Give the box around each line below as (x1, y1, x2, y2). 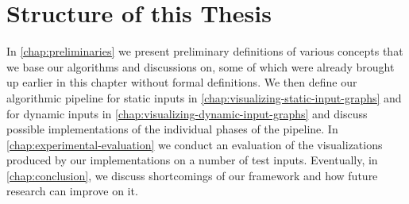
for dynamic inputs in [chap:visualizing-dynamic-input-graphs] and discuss (6, 105, 368, 121)
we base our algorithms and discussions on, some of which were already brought (6, 58, 395, 75)
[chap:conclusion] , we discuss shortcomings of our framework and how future (6, 167, 378, 183)
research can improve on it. (6, 183, 138, 199)
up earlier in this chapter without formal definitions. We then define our (6, 74, 357, 90)
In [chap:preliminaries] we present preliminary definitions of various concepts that (6, 43, 403, 60)
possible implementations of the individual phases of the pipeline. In (6, 121, 338, 137)
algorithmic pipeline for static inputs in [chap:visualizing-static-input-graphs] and (6, 89, 402, 106)
